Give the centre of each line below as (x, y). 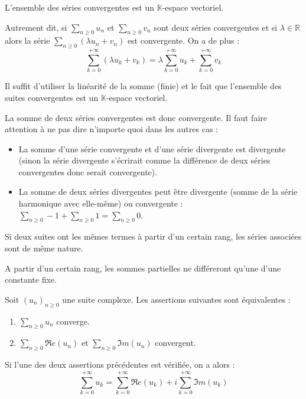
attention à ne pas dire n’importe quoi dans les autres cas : (111, 129)
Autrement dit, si (36, 27)
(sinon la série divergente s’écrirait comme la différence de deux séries (144, 160)
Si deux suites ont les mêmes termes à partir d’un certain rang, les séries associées (153, 236)
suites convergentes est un (52, 97)
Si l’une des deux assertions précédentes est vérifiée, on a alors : (120, 364)
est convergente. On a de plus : (183, 40)
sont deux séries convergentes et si (216, 27)
